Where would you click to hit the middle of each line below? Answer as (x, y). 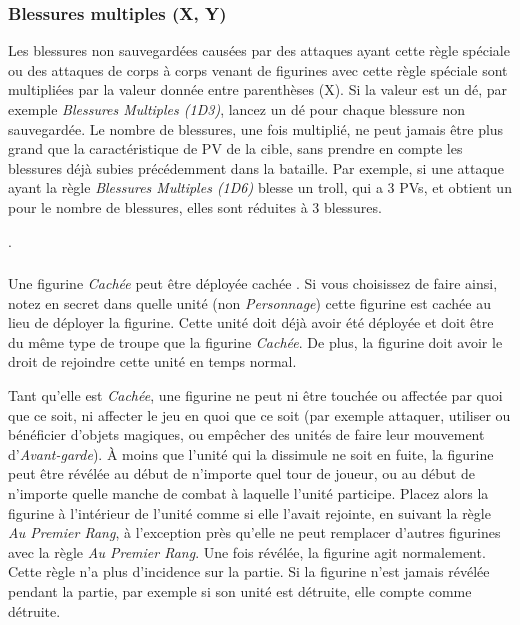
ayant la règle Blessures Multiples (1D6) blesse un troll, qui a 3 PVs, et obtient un (260, 187)
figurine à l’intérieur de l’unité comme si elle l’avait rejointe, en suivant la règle (249, 512)
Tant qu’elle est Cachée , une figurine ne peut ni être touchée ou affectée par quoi (255, 395)
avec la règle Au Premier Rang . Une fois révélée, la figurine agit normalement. (247, 551)
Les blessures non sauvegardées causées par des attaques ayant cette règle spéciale (259, 50)
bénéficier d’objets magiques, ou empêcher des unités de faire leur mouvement (246, 434)
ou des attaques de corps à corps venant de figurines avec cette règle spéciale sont (258, 69)
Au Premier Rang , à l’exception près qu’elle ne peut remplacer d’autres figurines (254, 532)
